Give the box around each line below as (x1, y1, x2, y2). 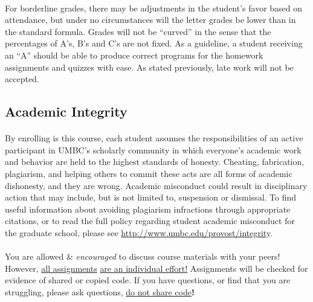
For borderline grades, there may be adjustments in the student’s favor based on (5, 1, 303, 14)
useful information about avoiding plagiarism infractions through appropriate (5, 202, 291, 215)
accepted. (5, 72, 39, 85)
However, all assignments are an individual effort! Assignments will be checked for (5, 262, 308, 274)
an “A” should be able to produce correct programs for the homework (5, 48, 263, 61)
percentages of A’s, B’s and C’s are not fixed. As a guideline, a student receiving (5, 37, 303, 50)
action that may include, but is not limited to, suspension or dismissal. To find (5, 191, 297, 204)
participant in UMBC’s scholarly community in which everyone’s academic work (5, 143, 302, 156)
